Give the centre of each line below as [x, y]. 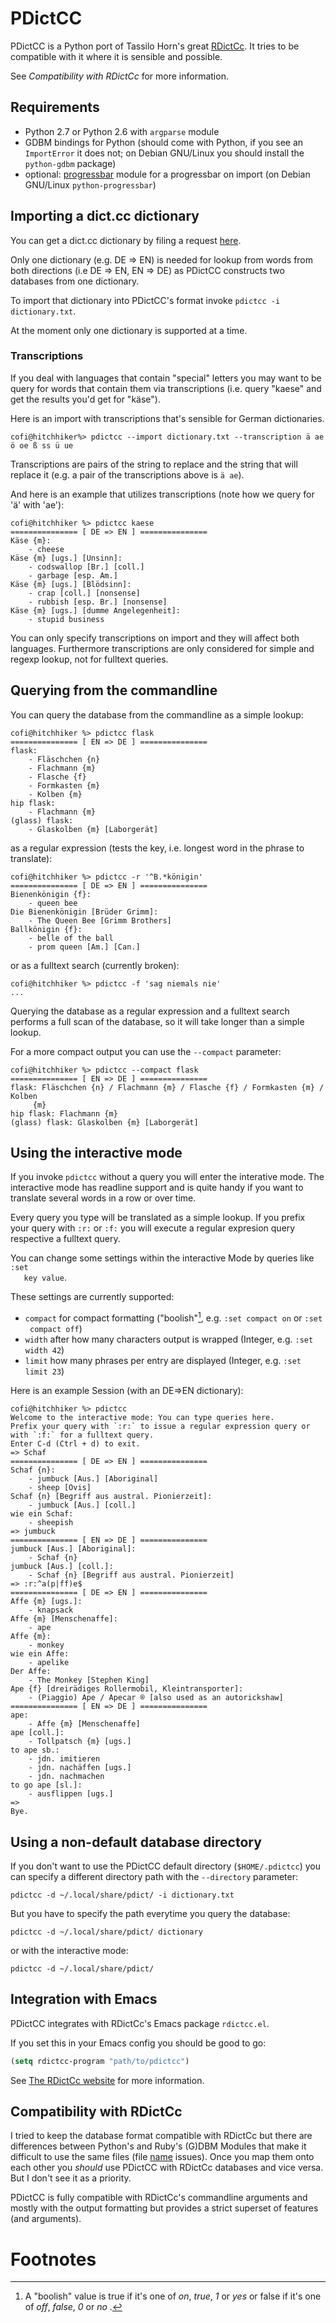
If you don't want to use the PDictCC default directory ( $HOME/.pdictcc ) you [165, 1866]
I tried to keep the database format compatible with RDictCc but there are [161, 2136]
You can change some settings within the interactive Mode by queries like [162, 1258]
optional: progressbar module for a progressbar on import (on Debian [167, 174]
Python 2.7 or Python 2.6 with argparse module [122, 131]
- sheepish [51, 1523]
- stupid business [66, 619]
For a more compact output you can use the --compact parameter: [146, 1051]
